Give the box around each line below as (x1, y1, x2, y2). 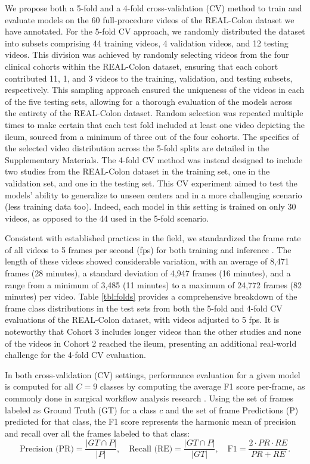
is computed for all (5, 380, 73, 393)
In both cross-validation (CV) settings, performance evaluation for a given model (5, 368, 300, 381)
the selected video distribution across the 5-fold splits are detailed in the (5, 142, 269, 154)
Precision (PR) (19, 444, 74, 453)
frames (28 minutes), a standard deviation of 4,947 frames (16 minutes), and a (5, 267, 291, 279)
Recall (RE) (129, 444, 173, 453)
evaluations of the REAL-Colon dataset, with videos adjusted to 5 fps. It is (5, 313, 280, 326)
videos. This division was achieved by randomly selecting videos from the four (5, 48, 289, 61)
